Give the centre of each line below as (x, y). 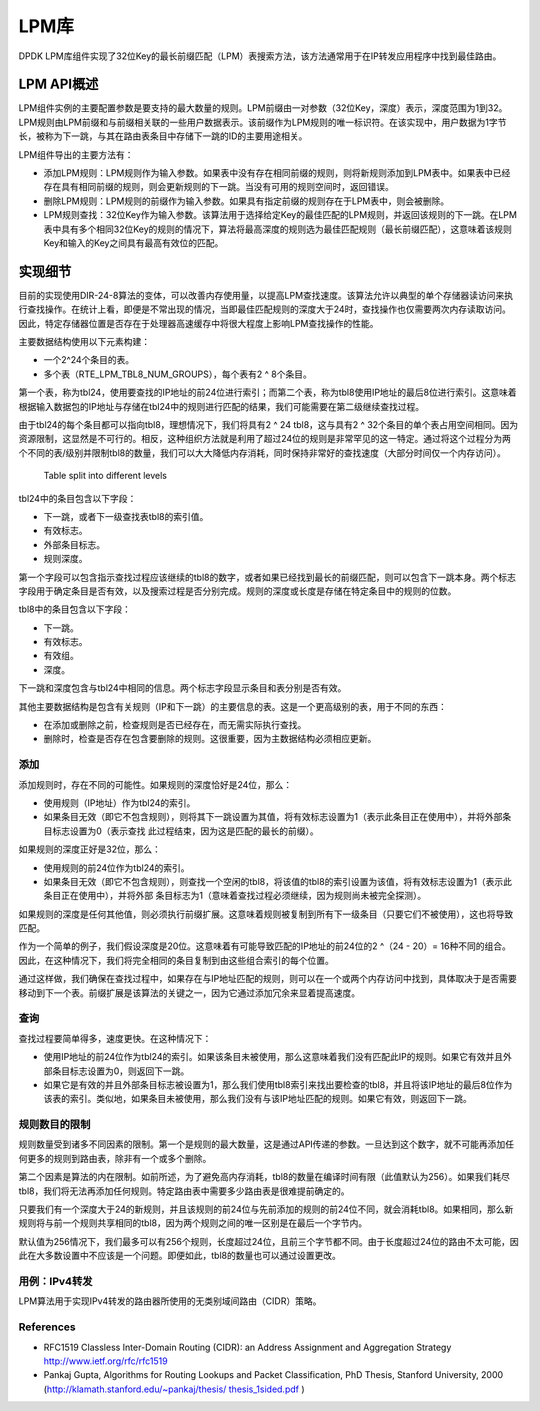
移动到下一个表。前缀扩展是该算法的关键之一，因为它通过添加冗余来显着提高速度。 (189, 992)
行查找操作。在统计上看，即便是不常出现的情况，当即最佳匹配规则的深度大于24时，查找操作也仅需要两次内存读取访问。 (265, 309)
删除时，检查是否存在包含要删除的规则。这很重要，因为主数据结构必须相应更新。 (210, 739)
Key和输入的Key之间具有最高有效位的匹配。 (133, 242)
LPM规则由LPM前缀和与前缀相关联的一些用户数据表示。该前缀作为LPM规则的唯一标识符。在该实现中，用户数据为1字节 (262, 122)
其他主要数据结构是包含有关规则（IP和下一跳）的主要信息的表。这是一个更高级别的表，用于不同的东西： (232, 706)
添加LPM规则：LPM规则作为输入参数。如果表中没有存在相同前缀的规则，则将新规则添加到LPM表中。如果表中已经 (277, 173)
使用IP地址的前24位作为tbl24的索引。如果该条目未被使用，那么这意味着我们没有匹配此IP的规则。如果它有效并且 (273, 1057)
